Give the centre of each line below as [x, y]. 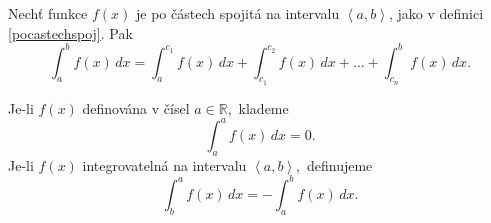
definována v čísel [136, 107]
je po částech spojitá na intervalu [238, 13]
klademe [263, 107]
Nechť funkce [48, 13]
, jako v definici [436, 13]
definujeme [339, 164]
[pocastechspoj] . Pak [70, 32]
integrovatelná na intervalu [164, 164]
